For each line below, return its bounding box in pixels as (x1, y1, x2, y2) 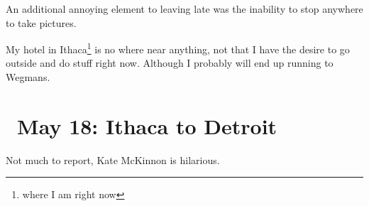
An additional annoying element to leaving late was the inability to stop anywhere (6, 1, 363, 16)
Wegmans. (6, 70, 50, 85)
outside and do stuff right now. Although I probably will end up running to (6, 55, 334, 70)
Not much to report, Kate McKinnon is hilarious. (6, 152, 220, 167)
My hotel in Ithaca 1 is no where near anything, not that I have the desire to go (6, 40, 350, 56)
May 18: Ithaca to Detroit (17, 111, 277, 140)
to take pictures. (6, 15, 77, 30)
